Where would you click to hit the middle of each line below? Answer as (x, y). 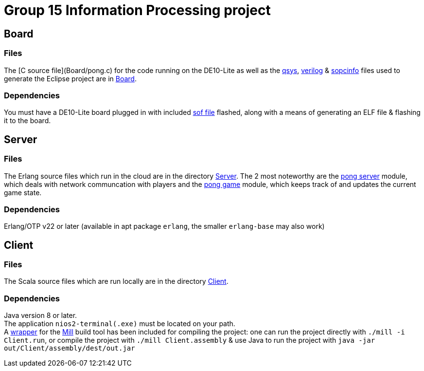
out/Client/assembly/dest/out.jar (70, 348)
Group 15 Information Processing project (137, 10)
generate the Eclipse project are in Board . (70, 78)
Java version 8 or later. (41, 315)
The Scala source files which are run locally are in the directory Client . (116, 281)
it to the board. (27, 121)
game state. (23, 192)
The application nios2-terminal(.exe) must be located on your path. (120, 324)
